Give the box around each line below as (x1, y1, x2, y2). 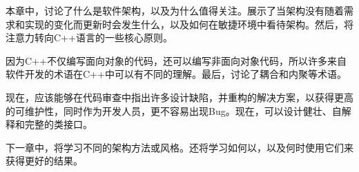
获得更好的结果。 (6, 153, 83, 168)
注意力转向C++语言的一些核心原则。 (6, 30, 173, 45)
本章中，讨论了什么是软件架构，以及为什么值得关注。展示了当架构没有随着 (6, 3, 344, 17)
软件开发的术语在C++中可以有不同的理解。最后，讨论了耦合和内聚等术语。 (6, 67, 347, 81)
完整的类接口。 (24, 117, 93, 131)
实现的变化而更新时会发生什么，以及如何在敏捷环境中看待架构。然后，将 (24, 17, 353, 31)
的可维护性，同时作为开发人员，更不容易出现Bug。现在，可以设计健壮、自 (6, 103, 342, 118)
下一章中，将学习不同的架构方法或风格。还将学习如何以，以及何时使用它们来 (6, 140, 353, 154)
